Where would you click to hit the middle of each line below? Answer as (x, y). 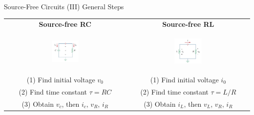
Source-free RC (65, 24)
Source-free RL (188, 24)
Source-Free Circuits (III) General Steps (64, 6)
